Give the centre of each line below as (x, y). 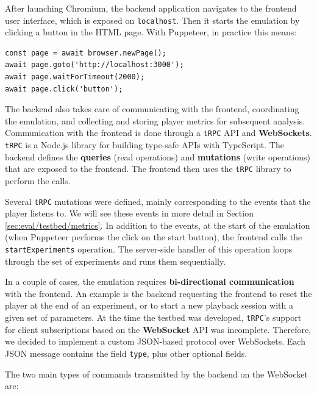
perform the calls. (38, 180)
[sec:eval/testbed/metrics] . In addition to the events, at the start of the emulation (158, 225)
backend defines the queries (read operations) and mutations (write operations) (158, 156)
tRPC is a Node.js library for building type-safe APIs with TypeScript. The (144, 145)
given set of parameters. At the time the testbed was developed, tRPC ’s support (153, 317)
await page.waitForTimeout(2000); (75, 77)
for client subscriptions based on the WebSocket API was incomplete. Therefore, (158, 329)
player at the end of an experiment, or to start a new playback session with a (149, 305)
